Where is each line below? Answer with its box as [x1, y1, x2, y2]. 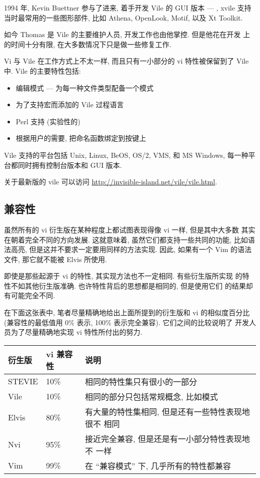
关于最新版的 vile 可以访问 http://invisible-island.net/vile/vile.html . [4, 176, 217, 187]
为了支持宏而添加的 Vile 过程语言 [15, 99, 124, 110]
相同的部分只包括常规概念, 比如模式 [85, 390, 218, 402]
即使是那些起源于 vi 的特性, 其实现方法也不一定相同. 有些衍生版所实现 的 [4, 271, 242, 281]
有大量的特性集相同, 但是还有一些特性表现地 [85, 405, 250, 417]
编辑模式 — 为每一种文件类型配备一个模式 [15, 82, 154, 93]
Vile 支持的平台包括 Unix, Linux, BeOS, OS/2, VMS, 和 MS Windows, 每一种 [4, 149, 248, 160]
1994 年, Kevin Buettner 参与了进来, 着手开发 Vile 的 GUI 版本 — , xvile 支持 [4, 3, 251, 13]
